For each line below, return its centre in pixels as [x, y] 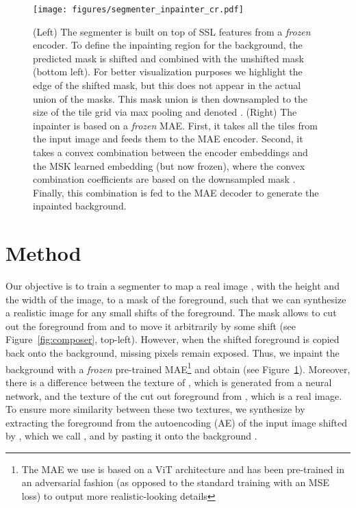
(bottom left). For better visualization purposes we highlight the [168, 72]
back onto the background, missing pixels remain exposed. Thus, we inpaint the [173, 353]
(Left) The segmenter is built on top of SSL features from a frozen [172, 31]
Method [43, 253]
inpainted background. [80, 206]
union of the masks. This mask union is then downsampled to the [170, 98]
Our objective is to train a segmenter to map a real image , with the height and [173, 286]
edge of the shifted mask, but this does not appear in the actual [167, 85]
